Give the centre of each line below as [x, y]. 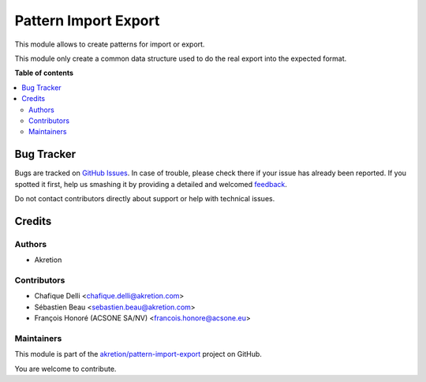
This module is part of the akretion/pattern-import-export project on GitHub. [138, 354]
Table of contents [44, 73]
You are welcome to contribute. [65, 369]
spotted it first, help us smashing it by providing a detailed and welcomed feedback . [151, 184]
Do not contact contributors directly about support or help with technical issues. [145, 198]
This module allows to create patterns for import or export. [110, 44]
